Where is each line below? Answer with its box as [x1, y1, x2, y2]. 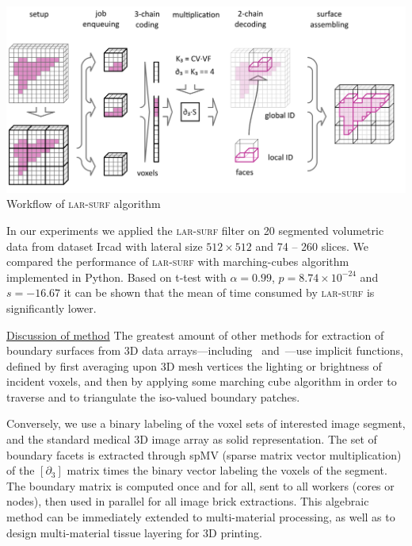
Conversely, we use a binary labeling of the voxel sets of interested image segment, [6, 415, 406, 432]
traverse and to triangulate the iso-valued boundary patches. [6, 388, 300, 405]
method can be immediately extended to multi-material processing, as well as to [6, 509, 395, 525]
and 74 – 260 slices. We [255, 237, 368, 254]
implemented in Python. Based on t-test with [6, 268, 227, 285]
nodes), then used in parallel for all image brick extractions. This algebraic [6, 493, 369, 509]
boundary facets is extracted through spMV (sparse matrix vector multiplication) [6, 446, 402, 463]
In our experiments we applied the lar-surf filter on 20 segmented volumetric [6, 221, 384, 238]
